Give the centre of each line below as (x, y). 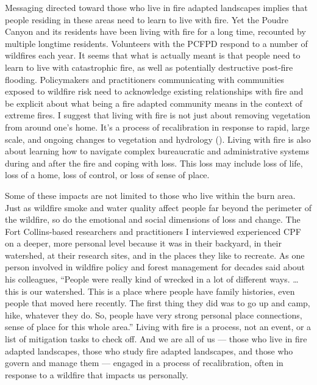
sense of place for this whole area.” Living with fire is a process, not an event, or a (158, 327)
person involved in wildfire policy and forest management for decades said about (155, 267)
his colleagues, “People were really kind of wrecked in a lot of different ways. (148, 279)
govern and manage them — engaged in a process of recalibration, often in (144, 363)
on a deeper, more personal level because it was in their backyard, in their (143, 243)
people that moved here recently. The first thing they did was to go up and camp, (158, 303)
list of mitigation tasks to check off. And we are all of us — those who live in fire (156, 339)
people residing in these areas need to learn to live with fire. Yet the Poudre (147, 19)
